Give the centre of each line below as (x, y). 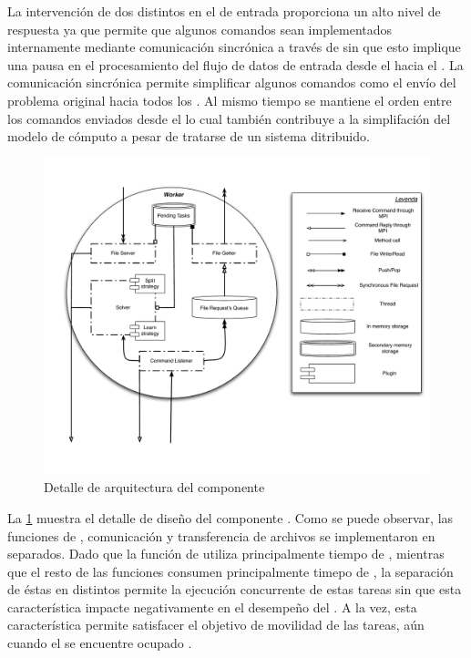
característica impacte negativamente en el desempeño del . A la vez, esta (212, 607)
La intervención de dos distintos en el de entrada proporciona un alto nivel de (224, 11)
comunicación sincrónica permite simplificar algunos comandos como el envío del (232, 82)
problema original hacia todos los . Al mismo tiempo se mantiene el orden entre (230, 100)
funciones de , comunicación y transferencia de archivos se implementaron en (221, 535)
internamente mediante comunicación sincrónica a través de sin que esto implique (234, 47)
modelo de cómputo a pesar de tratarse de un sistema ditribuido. (189, 136)
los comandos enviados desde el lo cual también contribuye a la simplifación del (229, 118)
